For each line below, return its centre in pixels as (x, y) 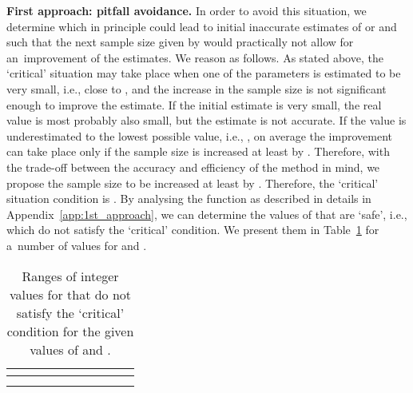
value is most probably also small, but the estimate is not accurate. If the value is (206, 120)
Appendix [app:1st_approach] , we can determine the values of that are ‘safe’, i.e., (207, 214)
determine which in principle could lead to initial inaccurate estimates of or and (202, 26)
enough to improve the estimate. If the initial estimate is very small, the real (194, 104)
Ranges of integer (70, 276)
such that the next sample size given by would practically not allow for (180, 42)
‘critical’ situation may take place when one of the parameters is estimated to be (204, 73)
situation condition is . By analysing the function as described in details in (189, 198)
